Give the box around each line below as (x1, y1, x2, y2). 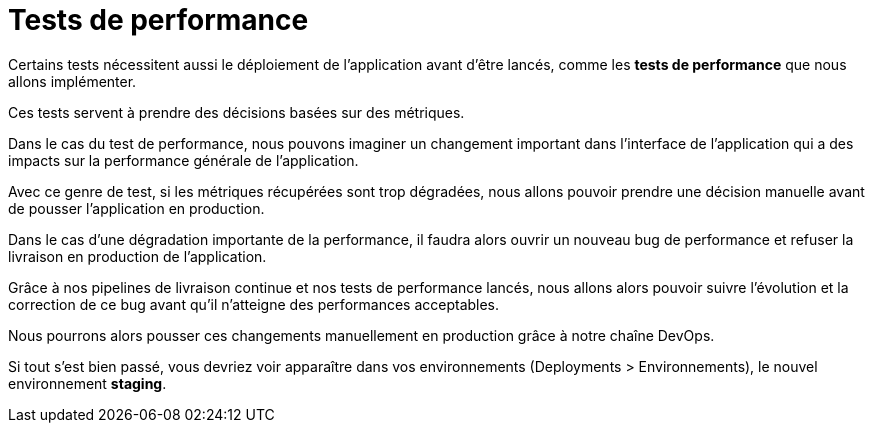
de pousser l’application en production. (8, 199, 265, 217)
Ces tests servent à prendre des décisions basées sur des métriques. (8, 103, 465, 121)
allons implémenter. (8, 72, 137, 90)
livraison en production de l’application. (8, 247, 267, 265)
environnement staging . (8, 374, 167, 392)
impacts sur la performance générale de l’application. (8, 151, 359, 169)
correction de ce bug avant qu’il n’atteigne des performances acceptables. (8, 295, 500, 313)
